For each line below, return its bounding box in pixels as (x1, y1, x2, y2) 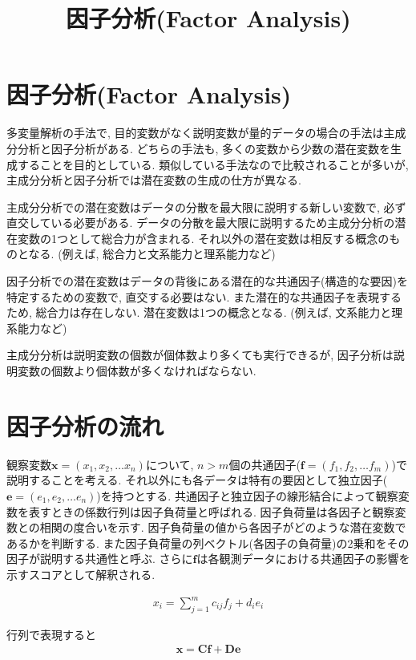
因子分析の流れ (6, 409, 164, 442)
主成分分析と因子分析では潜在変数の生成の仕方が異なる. (6, 172, 301, 188)
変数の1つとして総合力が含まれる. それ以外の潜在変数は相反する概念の (17, 229, 390, 246)
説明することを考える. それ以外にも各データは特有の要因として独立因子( (6, 472, 388, 488)
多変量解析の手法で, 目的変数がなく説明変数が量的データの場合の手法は (6, 124, 384, 141)
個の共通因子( (228, 456, 301, 472)
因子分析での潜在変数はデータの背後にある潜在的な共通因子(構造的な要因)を (6, 273, 408, 290)
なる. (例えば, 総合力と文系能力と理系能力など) (28, 245, 276, 262)
